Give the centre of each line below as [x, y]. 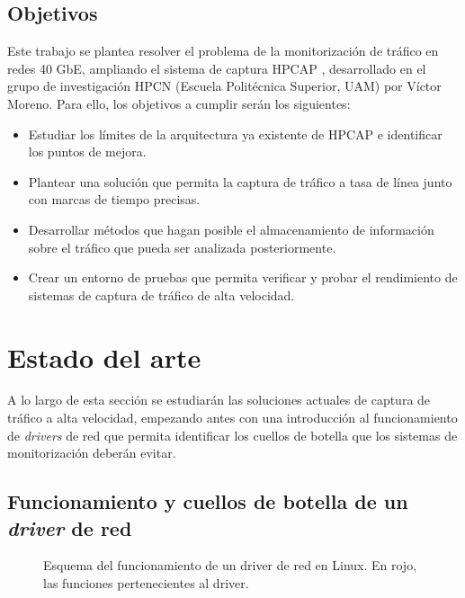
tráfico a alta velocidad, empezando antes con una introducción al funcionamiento [232, 418]
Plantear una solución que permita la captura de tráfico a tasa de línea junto [240, 181]
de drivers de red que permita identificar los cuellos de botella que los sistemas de [232, 435]
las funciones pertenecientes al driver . [146, 583]
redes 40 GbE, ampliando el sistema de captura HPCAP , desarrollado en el [217, 68]
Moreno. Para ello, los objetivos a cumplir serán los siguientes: [179, 103]
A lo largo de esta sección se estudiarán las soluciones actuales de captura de [219, 400]
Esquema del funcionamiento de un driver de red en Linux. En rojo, [230, 565]
